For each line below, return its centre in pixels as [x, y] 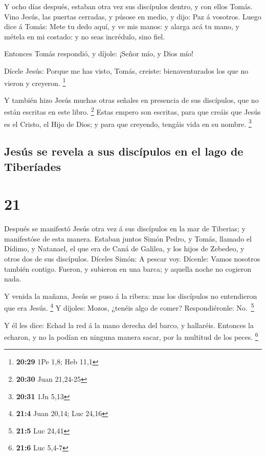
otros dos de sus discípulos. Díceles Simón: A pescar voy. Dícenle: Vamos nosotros [132, 258]
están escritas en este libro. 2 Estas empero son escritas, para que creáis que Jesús [132, 111]
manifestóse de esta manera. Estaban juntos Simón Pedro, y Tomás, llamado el [128, 238]
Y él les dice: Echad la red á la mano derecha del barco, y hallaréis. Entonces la [129, 325]
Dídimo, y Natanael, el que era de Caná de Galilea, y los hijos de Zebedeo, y [124, 248]
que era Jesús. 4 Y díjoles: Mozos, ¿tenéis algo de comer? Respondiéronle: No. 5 [129, 307]
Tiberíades [33, 166]
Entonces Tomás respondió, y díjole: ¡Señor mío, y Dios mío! [99, 53]
